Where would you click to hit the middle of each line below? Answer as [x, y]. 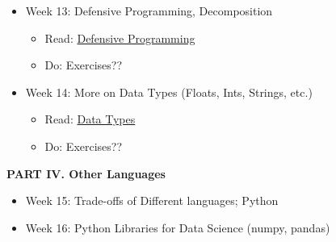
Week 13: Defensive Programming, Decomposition [149, 10]
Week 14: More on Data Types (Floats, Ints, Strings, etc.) [169, 92]
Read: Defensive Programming [120, 38]
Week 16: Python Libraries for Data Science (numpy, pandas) [178, 227]
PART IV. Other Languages [86, 173]
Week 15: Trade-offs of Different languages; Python [152, 200]
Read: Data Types [90, 119]
